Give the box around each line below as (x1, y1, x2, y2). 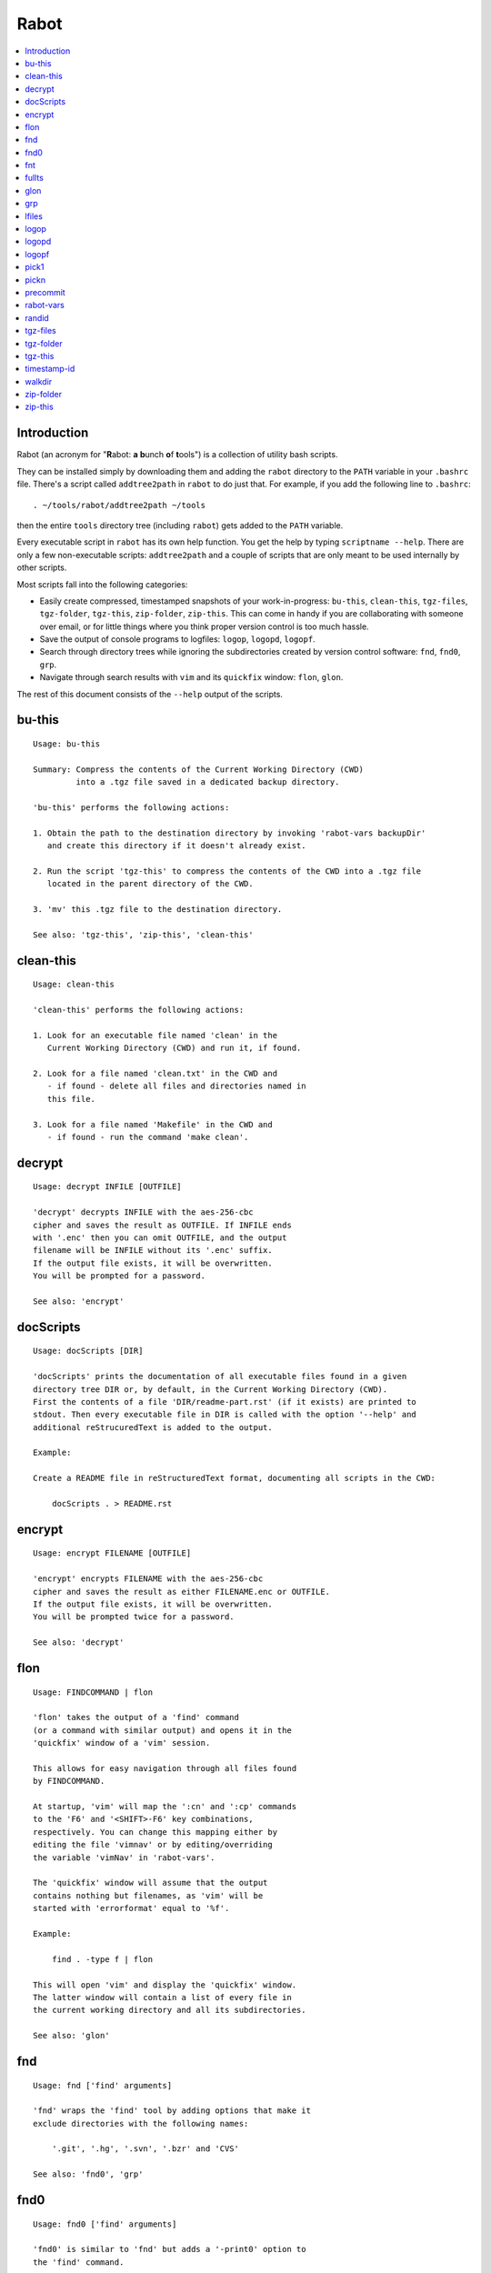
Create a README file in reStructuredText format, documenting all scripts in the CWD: (33, 1473, 436, 1484)
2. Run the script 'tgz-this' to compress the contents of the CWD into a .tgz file (33, 866, 422, 876)
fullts (25, 173, 45, 184)
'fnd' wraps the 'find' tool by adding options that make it (33, 2106, 311, 2116)
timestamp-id (25, 364, 75, 375)
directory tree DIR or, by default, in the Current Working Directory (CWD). (33, 1384, 388, 1395)
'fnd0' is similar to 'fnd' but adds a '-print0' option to (33, 2244, 306, 2255)
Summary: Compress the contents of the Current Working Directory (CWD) (33, 764, 364, 775)
